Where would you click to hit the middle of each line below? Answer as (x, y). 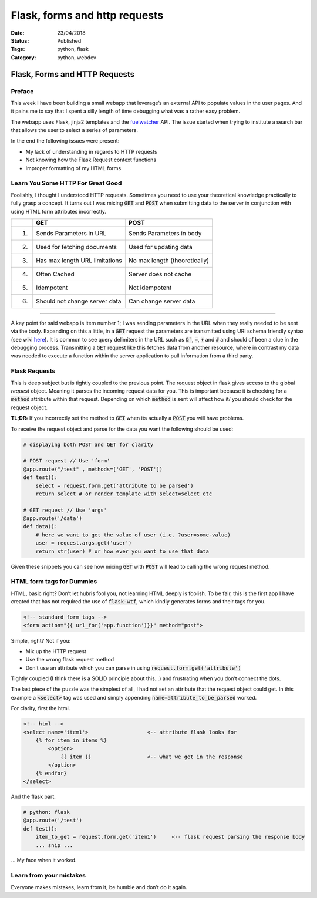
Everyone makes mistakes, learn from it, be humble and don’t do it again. (99, 887)
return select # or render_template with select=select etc (124, 494)
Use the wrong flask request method (70, 660)
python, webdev (77, 57)
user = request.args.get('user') (84, 543)
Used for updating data (161, 247)
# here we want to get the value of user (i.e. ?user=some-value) (133, 535)
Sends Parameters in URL (71, 233)
